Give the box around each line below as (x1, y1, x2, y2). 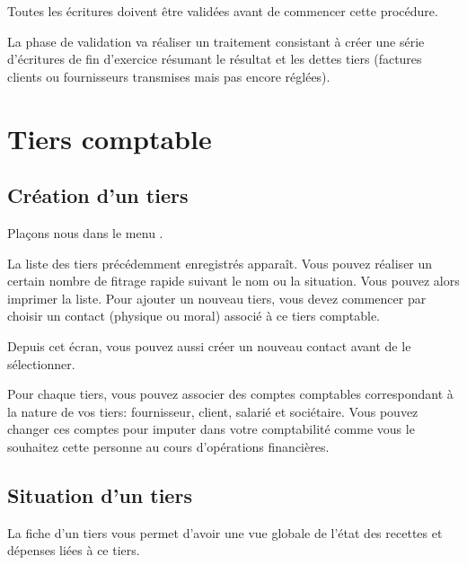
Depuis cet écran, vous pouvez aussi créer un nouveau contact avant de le (7, 336, 411, 355)
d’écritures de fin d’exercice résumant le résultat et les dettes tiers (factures (7, 49, 422, 68)
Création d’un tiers (7, 181, 189, 209)
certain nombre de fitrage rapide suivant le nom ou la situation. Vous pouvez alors (7, 271, 460, 290)
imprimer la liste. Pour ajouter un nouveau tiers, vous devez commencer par (7, 288, 427, 307)
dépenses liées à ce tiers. (7, 541, 140, 560)
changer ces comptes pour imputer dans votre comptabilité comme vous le (7, 419, 415, 438)
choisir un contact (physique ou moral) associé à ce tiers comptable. (7, 306, 381, 325)
